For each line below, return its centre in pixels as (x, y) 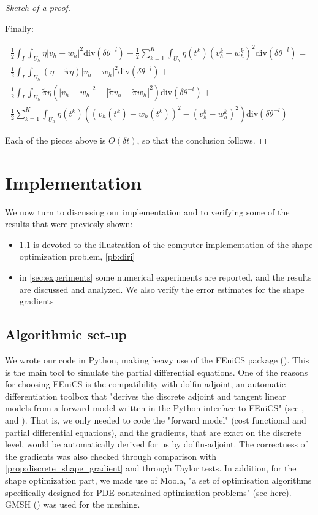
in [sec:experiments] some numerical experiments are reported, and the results (165, 277)
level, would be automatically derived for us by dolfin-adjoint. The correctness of (156, 444)
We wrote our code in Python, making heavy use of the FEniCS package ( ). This (157, 360)
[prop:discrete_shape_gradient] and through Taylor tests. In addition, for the (151, 468)
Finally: (19, 28)
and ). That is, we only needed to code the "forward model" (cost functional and (156, 420)
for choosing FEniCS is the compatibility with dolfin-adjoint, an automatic (145, 384)
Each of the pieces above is (55, 140)
